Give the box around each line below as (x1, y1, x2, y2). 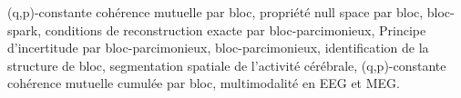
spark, (7, 20, 42, 39)
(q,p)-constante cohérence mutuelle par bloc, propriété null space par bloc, (7, 3, 424, 21)
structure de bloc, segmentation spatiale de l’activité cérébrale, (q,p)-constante (7, 55, 446, 74)
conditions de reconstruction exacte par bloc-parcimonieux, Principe (45, 20, 426, 39)
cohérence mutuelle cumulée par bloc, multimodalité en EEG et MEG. (7, 73, 400, 93)
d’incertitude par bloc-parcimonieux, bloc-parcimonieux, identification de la (7, 38, 429, 57)
